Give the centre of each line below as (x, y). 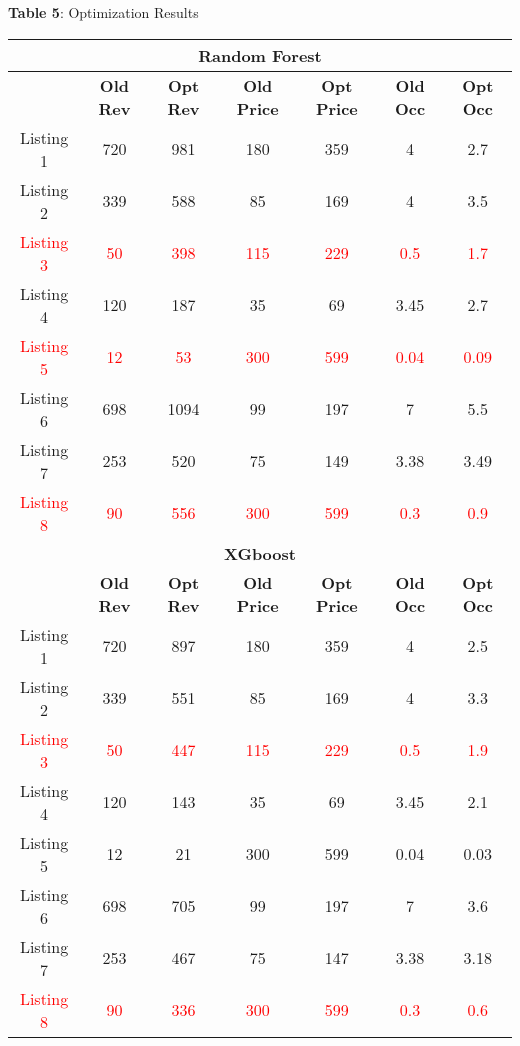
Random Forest (260, 55)
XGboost (260, 553)
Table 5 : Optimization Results (103, 12)
